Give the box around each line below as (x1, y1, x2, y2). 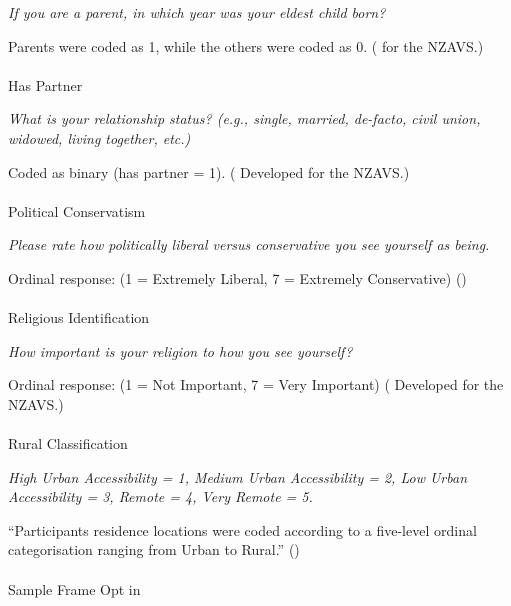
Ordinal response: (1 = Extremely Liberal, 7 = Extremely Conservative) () (8, 267, 467, 288)
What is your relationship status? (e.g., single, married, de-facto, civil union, (8, 108, 481, 129)
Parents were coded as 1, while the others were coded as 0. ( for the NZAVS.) (8, 35, 484, 56)
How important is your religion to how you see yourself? (8, 340, 353, 361)
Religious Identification (8, 307, 150, 328)
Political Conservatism (8, 200, 146, 221)
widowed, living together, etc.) (8, 127, 191, 148)
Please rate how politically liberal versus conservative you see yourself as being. (8, 234, 490, 255)
